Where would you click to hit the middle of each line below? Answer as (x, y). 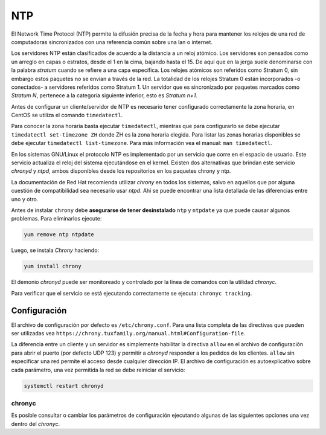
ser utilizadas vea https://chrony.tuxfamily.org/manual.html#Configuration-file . (128, 333)
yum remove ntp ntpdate (59, 235)
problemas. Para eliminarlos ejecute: (56, 219)
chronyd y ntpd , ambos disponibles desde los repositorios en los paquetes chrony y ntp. (121, 171)
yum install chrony (53, 266)
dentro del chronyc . (36, 424)
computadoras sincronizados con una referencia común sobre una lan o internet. (112, 42)
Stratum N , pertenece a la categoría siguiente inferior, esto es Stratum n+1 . (104, 95)
